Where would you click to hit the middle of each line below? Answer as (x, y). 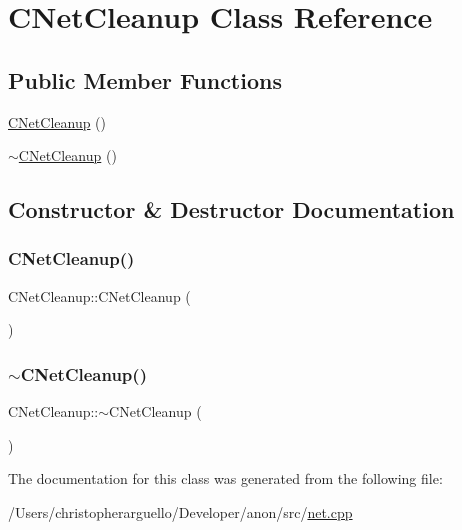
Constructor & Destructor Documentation (231, 209)
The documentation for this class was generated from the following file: (225, 478)
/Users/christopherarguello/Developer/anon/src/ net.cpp (180, 511)
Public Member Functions (145, 79)
